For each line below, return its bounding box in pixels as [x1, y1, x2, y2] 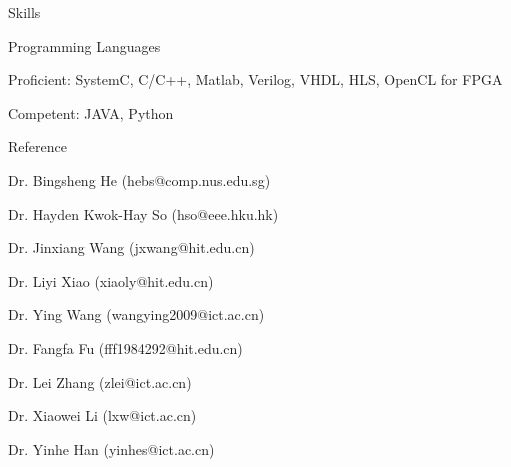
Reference [8, 136, 67, 157]
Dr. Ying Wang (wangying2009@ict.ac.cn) [8, 304, 265, 325]
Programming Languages [8, 35, 161, 56]
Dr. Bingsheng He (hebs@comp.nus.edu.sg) [8, 169, 271, 190]
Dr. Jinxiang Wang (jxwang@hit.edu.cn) [8, 237, 255, 258]
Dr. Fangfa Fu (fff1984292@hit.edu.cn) [8, 337, 243, 358]
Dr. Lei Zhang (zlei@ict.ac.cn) [8, 371, 192, 392]
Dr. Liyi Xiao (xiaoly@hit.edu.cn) [8, 270, 214, 291]
